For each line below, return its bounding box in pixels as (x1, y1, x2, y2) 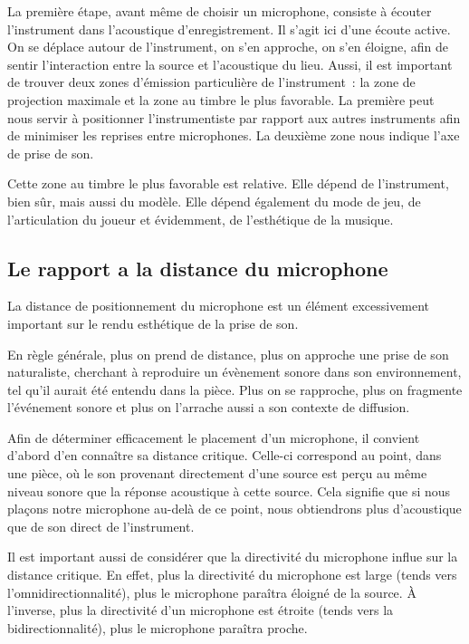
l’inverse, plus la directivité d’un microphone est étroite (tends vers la (7, 601, 394, 620)
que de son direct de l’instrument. (7, 516, 195, 535)
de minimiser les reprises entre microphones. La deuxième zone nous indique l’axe (7, 126, 460, 145)
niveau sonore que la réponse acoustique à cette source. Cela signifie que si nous (7, 481, 451, 500)
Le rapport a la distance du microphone (7, 254, 388, 282)
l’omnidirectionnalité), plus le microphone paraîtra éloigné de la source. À (7, 582, 416, 601)
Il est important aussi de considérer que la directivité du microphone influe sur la (7, 547, 458, 566)
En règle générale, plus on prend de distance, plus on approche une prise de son (7, 344, 449, 363)
